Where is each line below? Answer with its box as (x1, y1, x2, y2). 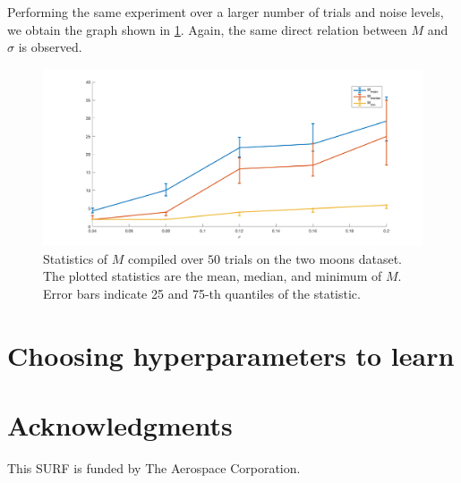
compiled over (128, 249, 204, 267)
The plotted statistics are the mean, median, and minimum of (43, 267, 382, 285)
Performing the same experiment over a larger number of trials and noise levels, (7, 3, 444, 21)
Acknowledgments (7, 407, 233, 444)
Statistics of (43, 249, 108, 267)
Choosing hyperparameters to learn (7, 336, 455, 373)
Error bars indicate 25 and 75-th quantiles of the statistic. (43, 284, 361, 302)
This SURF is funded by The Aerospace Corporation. (7, 458, 301, 477)
